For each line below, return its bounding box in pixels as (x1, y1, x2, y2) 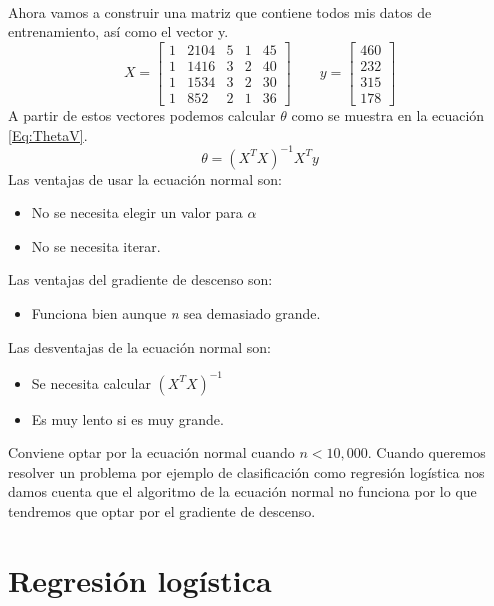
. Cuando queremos (367, 442, 486, 463)
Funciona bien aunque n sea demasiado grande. (31, 302, 321, 323)
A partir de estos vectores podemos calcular (8, 104, 276, 125)
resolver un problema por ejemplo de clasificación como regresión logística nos (8, 461, 485, 482)
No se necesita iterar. (31, 235, 161, 256)
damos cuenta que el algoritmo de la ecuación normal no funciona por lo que (8, 481, 477, 502)
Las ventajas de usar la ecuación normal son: (8, 168, 282, 189)
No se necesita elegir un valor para (31, 202, 243, 223)
